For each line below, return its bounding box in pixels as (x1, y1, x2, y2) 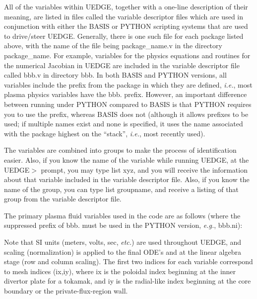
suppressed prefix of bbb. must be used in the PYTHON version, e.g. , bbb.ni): (4, 220, 243, 230)
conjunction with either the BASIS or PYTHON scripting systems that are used (4, 21, 248, 31)
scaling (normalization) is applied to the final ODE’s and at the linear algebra (4, 246, 241, 257)
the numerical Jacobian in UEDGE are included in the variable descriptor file (4, 60, 240, 70)
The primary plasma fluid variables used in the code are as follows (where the (4, 210, 241, 220)
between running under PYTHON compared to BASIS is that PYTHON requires (4, 99, 252, 109)
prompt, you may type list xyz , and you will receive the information (41, 164, 248, 175)
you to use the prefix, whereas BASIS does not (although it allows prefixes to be (4, 108, 249, 119)
